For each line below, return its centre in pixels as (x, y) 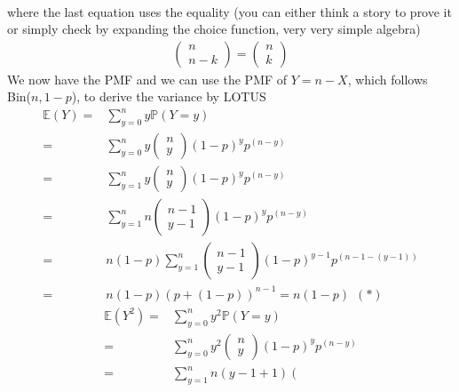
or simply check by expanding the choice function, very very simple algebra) (214, 29)
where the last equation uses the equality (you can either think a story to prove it (229, 11)
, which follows (388, 79)
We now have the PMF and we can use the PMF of (147, 79)
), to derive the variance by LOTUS (169, 96)
